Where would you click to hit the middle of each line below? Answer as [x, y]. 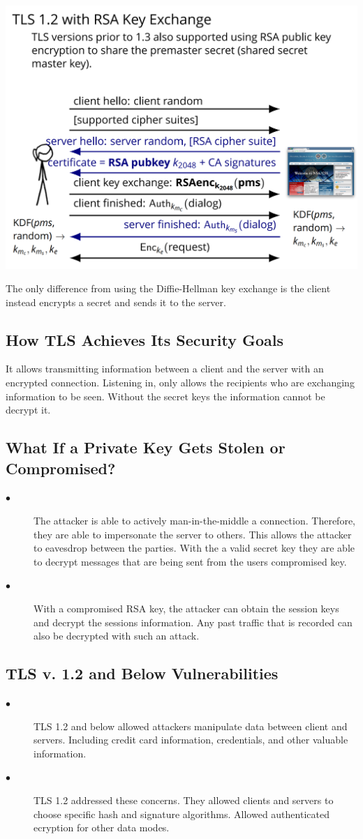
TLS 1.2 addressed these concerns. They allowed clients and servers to [184, 800]
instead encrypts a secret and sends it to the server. [116, 302]
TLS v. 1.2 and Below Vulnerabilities [142, 673]
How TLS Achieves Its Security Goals [145, 339]
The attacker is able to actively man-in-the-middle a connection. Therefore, [194, 521]
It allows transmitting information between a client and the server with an [165, 369]
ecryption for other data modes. [102, 827]
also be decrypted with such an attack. [117, 636]
